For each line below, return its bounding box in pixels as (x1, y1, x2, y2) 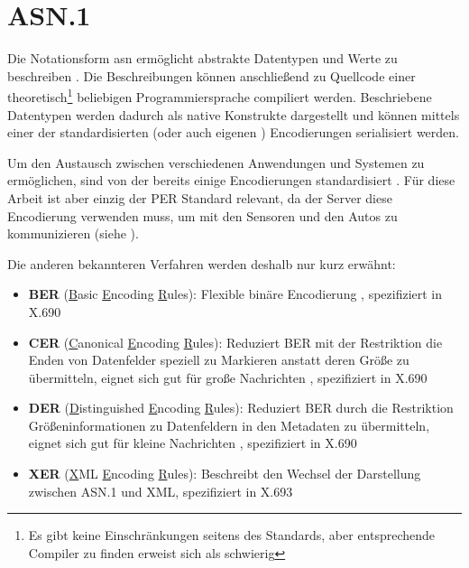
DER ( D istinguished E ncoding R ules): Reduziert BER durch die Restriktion (28, 398, 454, 417)
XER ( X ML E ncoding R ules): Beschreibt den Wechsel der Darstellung (28, 464, 421, 483)
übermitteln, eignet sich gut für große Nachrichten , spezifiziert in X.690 (28, 368, 428, 386)
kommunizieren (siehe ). (7, 224, 139, 243)
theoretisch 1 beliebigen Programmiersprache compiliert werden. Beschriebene (7, 85, 432, 106)
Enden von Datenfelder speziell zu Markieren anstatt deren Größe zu (28, 350, 409, 369)
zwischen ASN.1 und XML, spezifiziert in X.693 (28, 481, 293, 500)
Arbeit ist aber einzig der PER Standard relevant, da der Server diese (7, 188, 392, 207)
